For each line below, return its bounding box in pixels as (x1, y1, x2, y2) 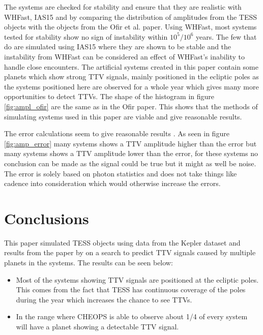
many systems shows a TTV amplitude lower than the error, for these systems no (4, 148, 258, 159)
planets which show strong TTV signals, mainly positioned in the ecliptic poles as (4, 71, 259, 82)
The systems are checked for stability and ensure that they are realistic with (4, 2, 242, 12)
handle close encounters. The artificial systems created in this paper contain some (4, 61, 258, 72)
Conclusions (4, 207, 89, 228)
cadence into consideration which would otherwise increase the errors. (4, 178, 221, 189)
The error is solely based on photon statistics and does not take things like (4, 168, 237, 178)
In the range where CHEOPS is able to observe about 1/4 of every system (16, 311, 248, 322)
